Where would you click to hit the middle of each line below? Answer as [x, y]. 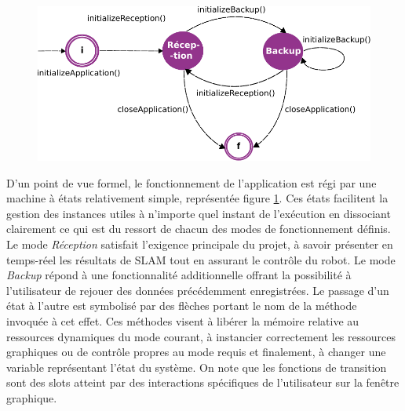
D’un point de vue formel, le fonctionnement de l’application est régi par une [192, 182]
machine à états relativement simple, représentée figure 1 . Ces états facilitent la [197, 198]
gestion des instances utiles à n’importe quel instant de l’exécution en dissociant [199, 213]
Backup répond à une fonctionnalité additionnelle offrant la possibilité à [179, 275]
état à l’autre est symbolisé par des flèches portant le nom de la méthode [182, 306]
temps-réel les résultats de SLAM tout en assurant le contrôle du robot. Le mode [201, 259]
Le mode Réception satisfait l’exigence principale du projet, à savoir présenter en [200, 244]
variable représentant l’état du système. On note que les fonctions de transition [197, 367]
